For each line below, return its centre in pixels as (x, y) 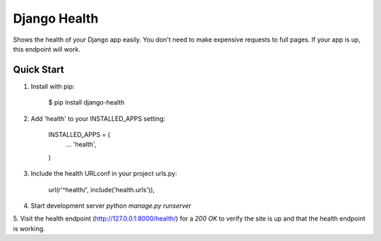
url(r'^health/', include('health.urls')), (102, 189)
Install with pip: (53, 86)
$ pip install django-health (86, 102)
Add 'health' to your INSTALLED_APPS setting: (98, 118)
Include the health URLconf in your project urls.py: (104, 174)
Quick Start (38, 70)
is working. (29, 228)
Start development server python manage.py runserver (111, 206)
